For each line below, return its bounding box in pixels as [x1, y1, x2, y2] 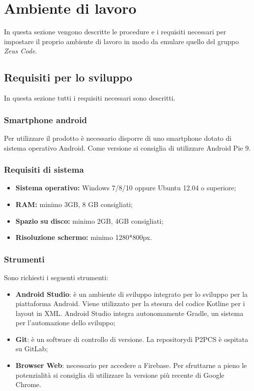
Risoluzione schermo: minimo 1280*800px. [15, 232, 152, 242]
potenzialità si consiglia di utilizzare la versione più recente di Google [15, 369, 225, 380]
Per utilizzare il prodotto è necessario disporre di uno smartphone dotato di [4, 132, 232, 143]
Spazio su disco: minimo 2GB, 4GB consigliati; [15, 215, 164, 226]
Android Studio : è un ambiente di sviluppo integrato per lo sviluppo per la [15, 288, 248, 299]
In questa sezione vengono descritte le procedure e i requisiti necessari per [4, 26, 226, 37]
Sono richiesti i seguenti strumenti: [4, 272, 109, 282]
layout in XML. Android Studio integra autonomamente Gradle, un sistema [15, 308, 244, 318]
